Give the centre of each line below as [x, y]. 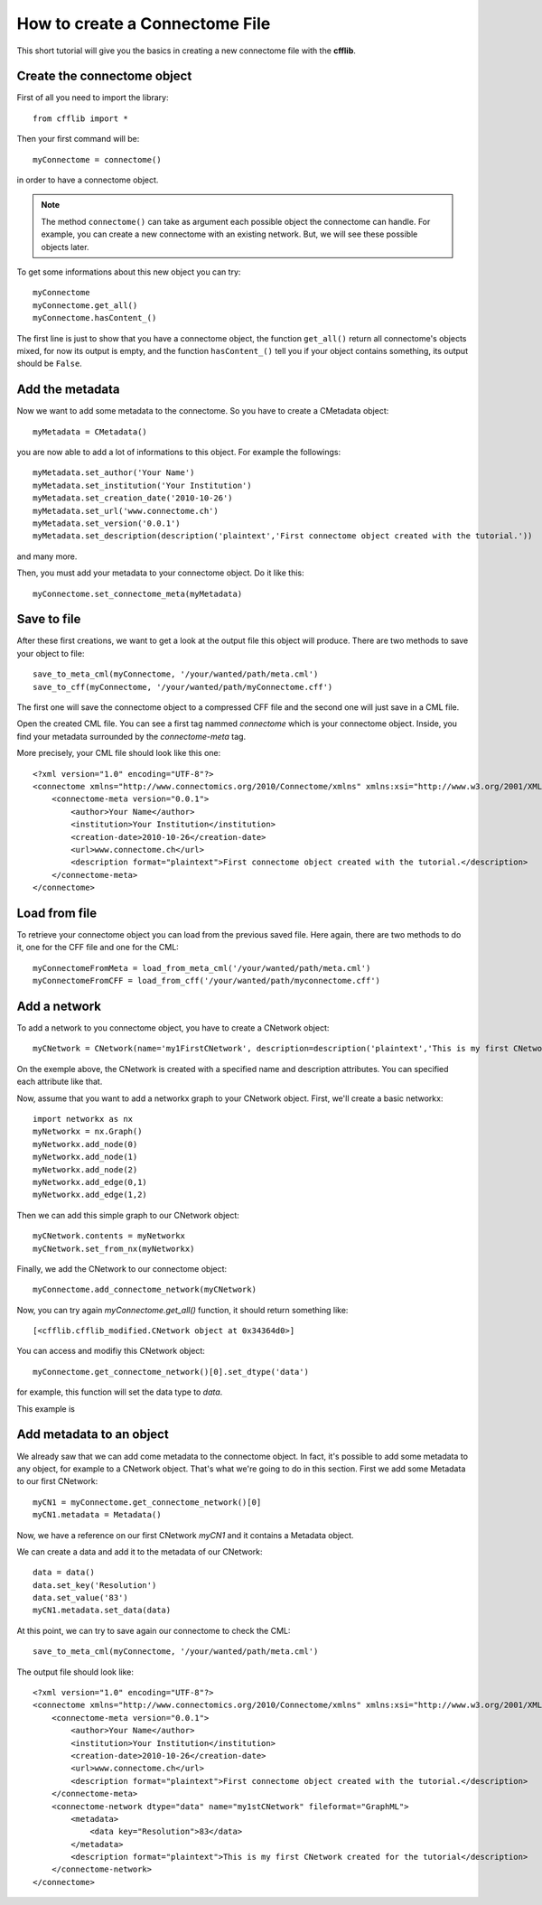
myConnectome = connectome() [97, 159]
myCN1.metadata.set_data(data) [102, 1611]
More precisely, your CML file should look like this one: [119, 753]
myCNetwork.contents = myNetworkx [109, 1236]
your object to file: [51, 653]
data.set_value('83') [80, 1598]
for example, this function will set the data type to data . [120, 1392]
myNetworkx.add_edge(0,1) [90, 1182]
